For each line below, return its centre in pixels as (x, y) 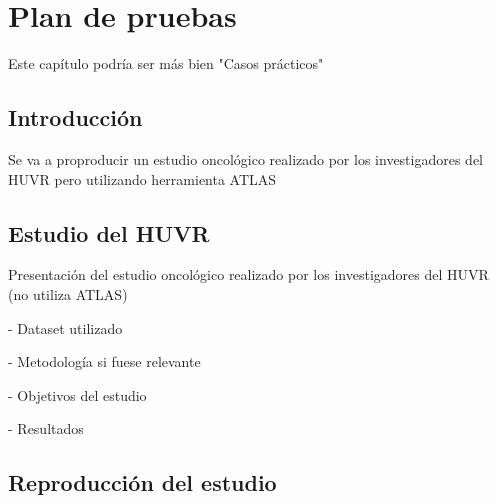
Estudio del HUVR (109, 232)
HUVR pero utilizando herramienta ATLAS (142, 178)
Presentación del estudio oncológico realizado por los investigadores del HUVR (248, 274)
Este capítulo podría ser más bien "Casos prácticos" (166, 63)
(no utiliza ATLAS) (68, 293)
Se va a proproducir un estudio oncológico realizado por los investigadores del (246, 158)
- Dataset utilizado (65, 327)
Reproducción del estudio (142, 482)
